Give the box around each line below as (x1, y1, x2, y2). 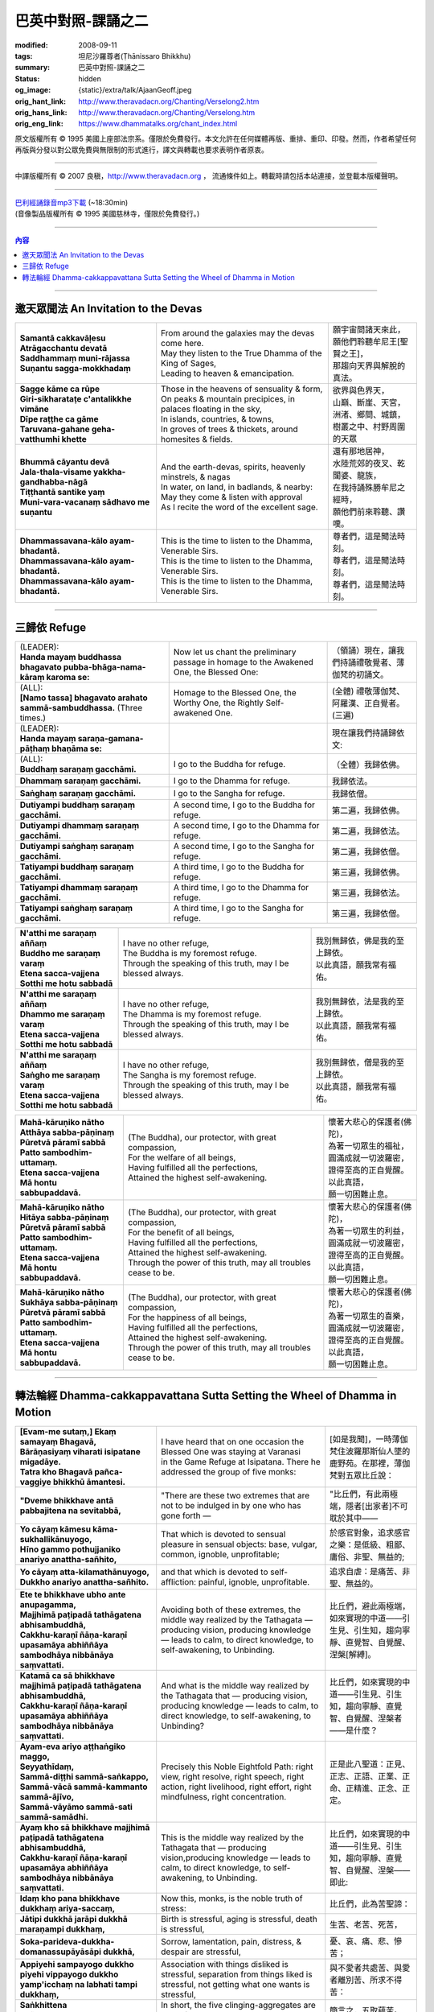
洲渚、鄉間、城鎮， (332, 409, 406, 420)
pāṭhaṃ (19, 743, 51, 754)
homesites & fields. (161, 433, 233, 444)
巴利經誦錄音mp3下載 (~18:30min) (14, 197, 129, 207)
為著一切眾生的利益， (328, 1226, 409, 1237)
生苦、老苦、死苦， (330, 1919, 403, 1931)
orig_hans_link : (14, 107, 68, 117)
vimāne (19, 403, 50, 414)
